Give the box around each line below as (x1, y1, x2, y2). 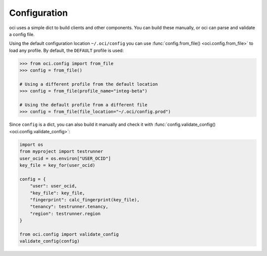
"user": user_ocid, (30, 183, 78, 189)
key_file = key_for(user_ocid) (19, 162, 96, 168)
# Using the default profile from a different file (19, 102, 148, 108)
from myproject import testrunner (19, 148, 103, 154)
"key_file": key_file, (30, 190, 85, 196)
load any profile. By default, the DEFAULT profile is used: (9, 47, 124, 53)
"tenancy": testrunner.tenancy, (30, 204, 109, 210)
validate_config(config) (19, 238, 80, 244)
